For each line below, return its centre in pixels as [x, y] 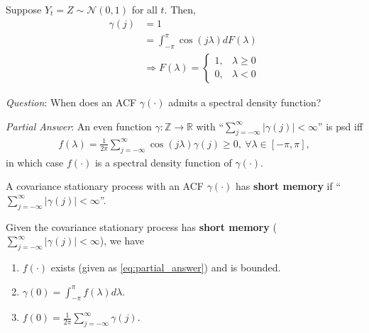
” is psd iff [340, 126]
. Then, [180, 9]
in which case [35, 162]
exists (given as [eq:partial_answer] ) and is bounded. [166, 267]
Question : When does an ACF [71, 102]
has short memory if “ [288, 186]
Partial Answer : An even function [79, 126]
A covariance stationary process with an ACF [105, 186]
